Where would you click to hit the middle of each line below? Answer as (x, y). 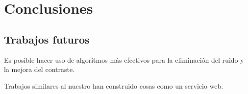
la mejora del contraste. (39, 69)
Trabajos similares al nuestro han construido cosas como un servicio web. (114, 85)
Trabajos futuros (47, 39)
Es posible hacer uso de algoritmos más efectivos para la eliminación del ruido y (124, 59)
